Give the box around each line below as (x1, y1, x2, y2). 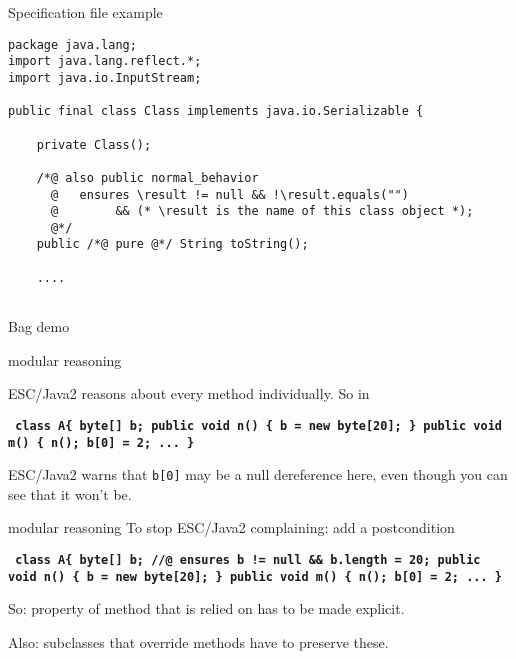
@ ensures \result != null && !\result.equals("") (50, 187, 409, 202)
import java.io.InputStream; (8, 70, 202, 85)
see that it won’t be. (8, 483, 132, 504)
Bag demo (8, 316, 70, 337)
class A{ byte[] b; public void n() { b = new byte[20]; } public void (15, 418, 502, 433)
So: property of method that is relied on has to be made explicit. (8, 598, 405, 619)
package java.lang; (8, 37, 137, 52)
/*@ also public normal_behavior (36, 170, 259, 185)
